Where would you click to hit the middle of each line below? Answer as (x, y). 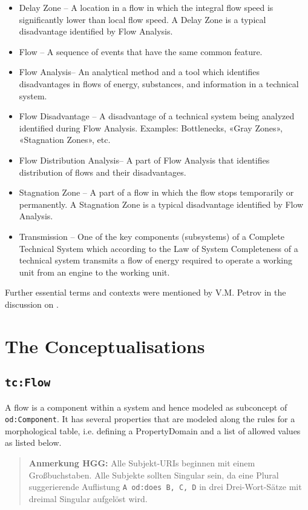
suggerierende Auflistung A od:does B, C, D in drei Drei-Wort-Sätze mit (165, 487)
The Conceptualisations (105, 346)
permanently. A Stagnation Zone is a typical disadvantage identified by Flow (161, 204)
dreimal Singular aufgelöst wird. (88, 498)
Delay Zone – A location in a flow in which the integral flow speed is (146, 7)
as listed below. (33, 442)
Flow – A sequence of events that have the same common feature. (141, 51)
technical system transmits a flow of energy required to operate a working (156, 260)
